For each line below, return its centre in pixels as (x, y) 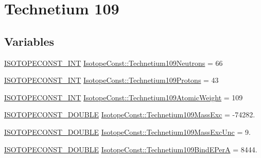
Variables (29, 41)
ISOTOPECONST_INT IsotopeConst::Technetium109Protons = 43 (111, 80)
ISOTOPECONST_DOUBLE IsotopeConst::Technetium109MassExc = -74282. (130, 115)
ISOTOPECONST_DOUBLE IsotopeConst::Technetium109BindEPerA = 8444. (131, 149)
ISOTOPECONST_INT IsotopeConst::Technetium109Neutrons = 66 (114, 63)
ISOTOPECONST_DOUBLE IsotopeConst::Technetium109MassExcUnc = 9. (127, 131)
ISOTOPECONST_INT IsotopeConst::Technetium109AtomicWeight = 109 (124, 97)
